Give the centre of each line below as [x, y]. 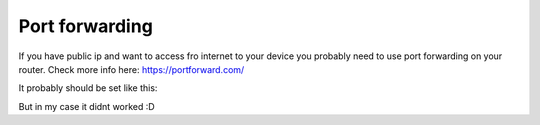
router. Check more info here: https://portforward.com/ [131, 69]
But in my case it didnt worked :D [86, 106]
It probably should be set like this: [88, 88]
